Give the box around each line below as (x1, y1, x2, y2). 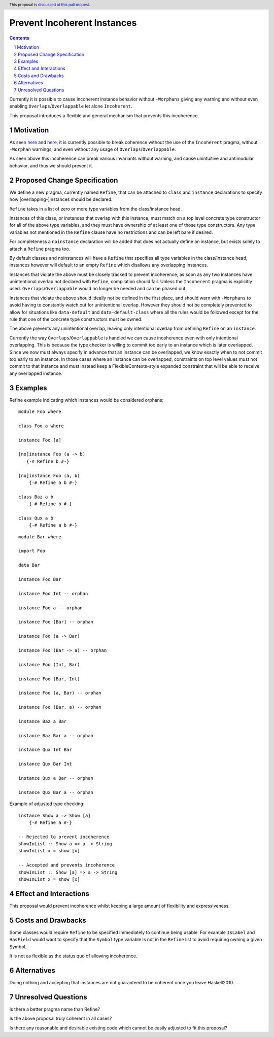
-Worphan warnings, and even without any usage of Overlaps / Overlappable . (9, 146, 176, 152)
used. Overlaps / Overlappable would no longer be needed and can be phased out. (9, 286, 187, 292)
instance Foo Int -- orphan (18, 591, 88, 596)
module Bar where (18, 534, 61, 540)
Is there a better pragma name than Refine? (9, 1006, 100, 1012)
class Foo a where (18, 423, 64, 429)
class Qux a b (18, 515, 53, 521)
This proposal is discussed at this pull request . (9, 2, 91, 7)
